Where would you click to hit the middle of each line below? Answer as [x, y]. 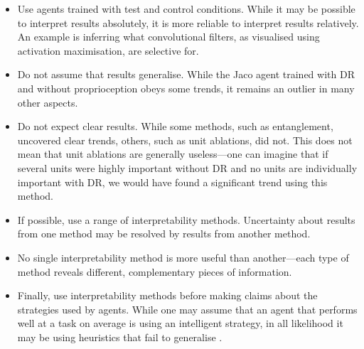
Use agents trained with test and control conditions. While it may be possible [186, 9]
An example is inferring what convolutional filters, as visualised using [168, 37]
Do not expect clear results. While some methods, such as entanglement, [175, 126]
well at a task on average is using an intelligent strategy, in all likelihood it [180, 323]
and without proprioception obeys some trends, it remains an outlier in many [186, 88]
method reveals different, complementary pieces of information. [155, 271]
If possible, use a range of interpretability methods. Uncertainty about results [186, 219]
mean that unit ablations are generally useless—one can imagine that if [173, 154]
